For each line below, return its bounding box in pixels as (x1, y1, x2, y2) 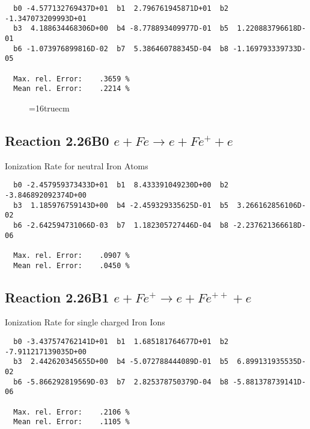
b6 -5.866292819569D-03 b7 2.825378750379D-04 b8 (13, 377, 229, 386)
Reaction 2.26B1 (5, 287, 109, 306)
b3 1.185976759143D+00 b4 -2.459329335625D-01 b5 (13, 201, 229, 210)
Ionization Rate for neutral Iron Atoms (5, 159, 148, 172)
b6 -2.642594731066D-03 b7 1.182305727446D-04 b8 (13, 221, 229, 230)
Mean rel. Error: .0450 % (13, 261, 130, 270)
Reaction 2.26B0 (5, 131, 109, 149)
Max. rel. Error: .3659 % (13, 74, 130, 83)
